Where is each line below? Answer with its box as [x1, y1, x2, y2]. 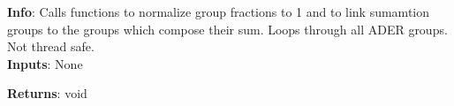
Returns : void [7, 84, 87, 102]
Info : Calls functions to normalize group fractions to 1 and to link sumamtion [7, 3, 430, 20]
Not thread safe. [7, 37, 95, 56]
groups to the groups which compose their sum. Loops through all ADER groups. [7, 19, 448, 38]
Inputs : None [7, 54, 83, 72]
